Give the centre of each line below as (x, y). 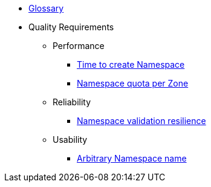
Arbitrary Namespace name (132, 158)
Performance (79, 46)
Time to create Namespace (131, 64)
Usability (70, 139)
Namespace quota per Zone (133, 83)
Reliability (72, 102)
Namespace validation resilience (141, 121)
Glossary (46, 8)
